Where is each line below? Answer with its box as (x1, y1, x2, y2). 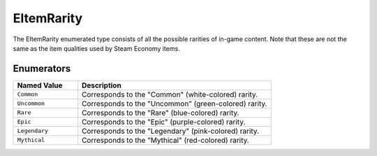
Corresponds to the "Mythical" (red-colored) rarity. (81, 135, 249, 145)
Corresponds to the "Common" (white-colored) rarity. (81, 89, 258, 99)
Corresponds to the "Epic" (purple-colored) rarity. (81, 117, 246, 127)
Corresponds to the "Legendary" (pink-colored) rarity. (81, 126, 260, 136)
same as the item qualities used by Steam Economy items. (13, 44, 181, 52)
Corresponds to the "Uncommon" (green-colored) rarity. (81, 98, 267, 108)
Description (81, 80, 121, 90)
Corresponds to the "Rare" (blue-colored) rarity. (81, 108, 239, 118)
